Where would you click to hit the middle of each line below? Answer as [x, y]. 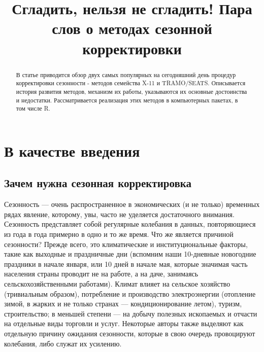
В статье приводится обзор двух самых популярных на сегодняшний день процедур [126, 74]
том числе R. [33, 108]
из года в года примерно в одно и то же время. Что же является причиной [119, 234]
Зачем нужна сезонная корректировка [98, 183]
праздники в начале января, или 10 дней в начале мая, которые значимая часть [126, 263]
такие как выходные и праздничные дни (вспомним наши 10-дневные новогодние [130, 254]
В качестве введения [72, 150]
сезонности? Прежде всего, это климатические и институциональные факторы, [126, 244]
